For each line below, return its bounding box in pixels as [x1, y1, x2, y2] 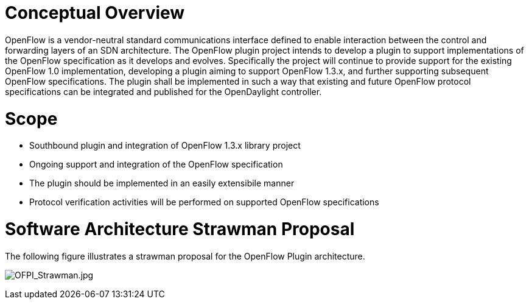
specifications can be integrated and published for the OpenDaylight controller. [5, 86, 322, 97]
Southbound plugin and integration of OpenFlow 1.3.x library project [29, 140, 301, 151]
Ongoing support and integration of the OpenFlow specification [29, 159, 283, 170]
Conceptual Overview [5, 2, 185, 23]
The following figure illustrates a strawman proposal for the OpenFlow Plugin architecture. [5, 250, 365, 261]
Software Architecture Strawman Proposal [5, 219, 355, 239]
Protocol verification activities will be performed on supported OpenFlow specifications [29, 197, 379, 208]
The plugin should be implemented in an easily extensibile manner [29, 178, 295, 189]
